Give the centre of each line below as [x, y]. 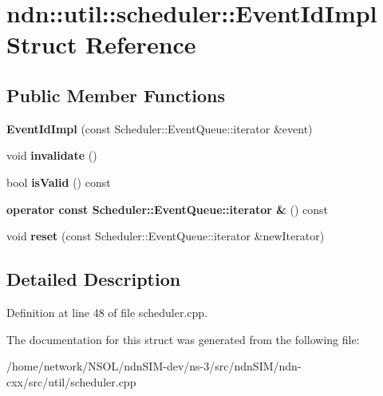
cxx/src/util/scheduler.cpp [71, 381]
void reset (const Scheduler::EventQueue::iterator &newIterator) [166, 236]
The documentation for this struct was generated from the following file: [183, 339]
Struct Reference [101, 44]
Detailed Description [94, 279]
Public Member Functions [116, 95]
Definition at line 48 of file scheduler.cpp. [107, 312]
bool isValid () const [59, 182]
